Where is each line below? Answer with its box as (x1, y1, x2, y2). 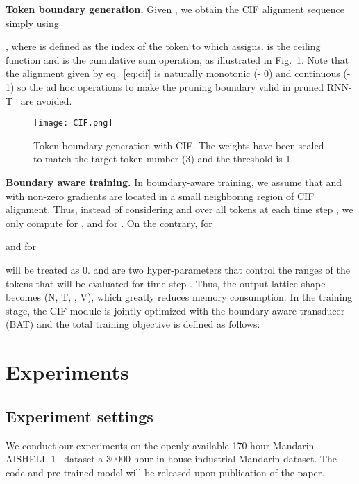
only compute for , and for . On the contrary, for (6, 215, 212, 230)
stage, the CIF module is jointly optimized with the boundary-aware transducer (6, 303, 345, 317)
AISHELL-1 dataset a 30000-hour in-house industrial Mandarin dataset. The (6, 451, 337, 466)
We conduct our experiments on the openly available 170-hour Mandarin (6, 437, 315, 452)
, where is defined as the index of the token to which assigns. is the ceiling (6, 39, 321, 53)
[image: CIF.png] (33, 118, 113, 128)
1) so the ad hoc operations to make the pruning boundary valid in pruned (6, 79, 324, 94)
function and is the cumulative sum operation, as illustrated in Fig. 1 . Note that (6, 52, 349, 67)
